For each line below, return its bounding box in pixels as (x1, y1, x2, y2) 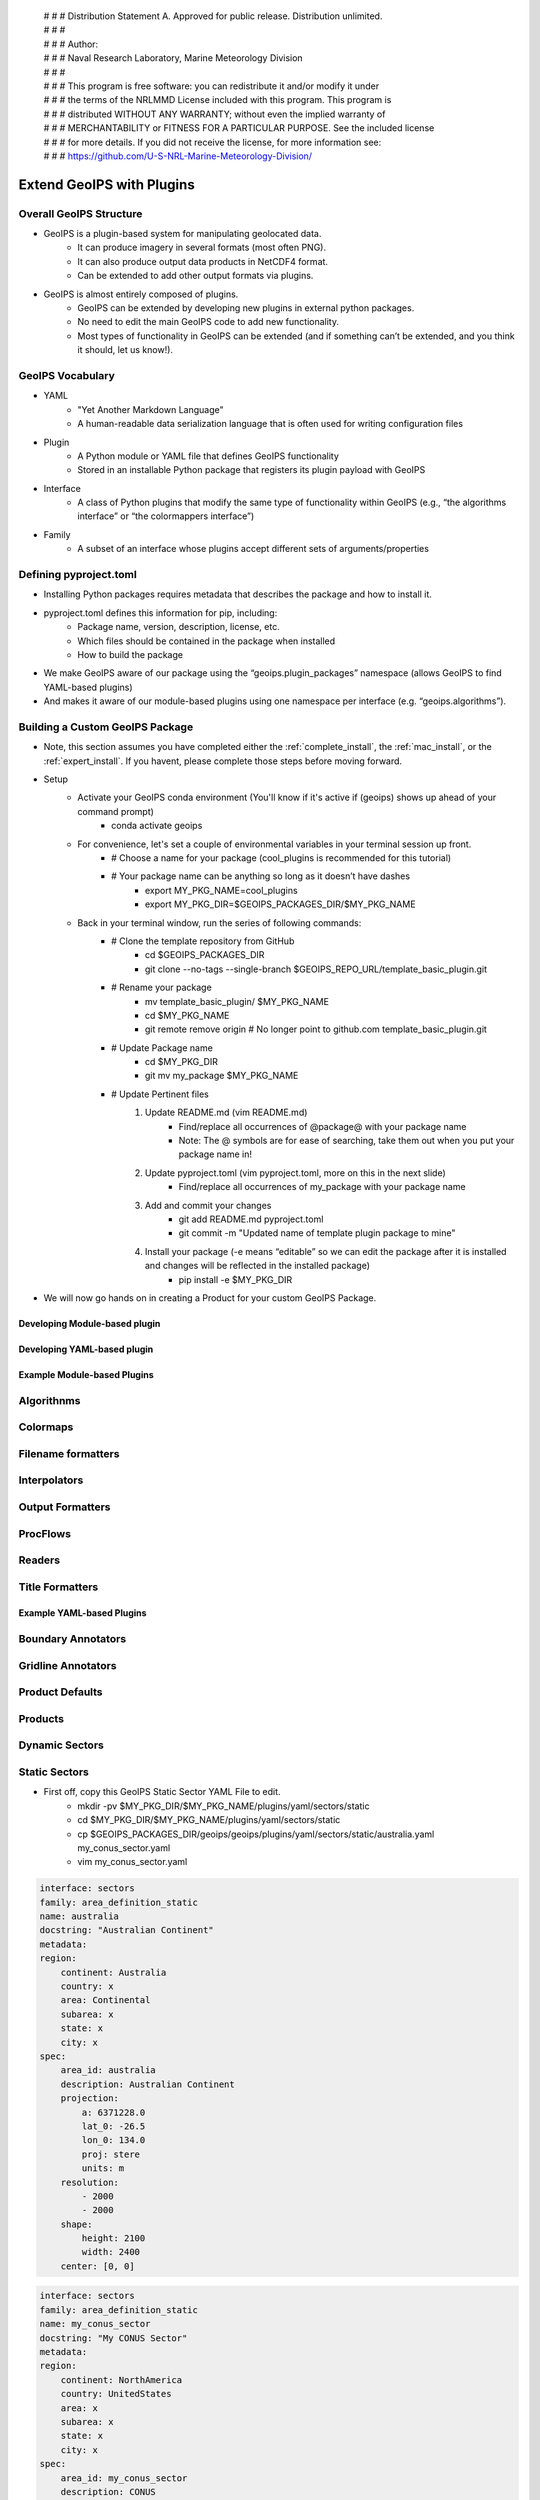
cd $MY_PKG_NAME (145, 1009, 230, 1021)
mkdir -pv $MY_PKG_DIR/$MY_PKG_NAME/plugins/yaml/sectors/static (77, 1800, 370, 1812)
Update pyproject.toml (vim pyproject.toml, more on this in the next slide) (145, 1166, 447, 1179)
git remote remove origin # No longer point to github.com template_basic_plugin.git (145, 1023, 487, 1035)
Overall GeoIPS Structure (18, 206, 143, 220)
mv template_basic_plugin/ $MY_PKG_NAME (145, 995, 330, 1007)
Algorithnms (18, 1393, 81, 1407)
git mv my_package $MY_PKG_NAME (145, 1070, 299, 1082)
